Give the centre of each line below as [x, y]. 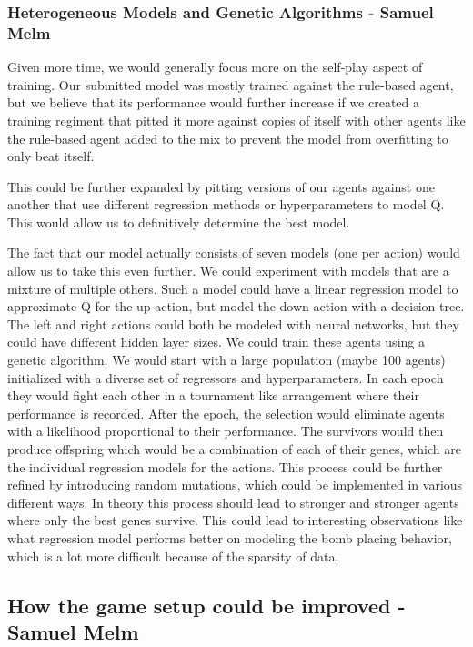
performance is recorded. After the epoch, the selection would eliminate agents [226, 413]
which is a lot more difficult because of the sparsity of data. [173, 556]
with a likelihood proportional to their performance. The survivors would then [226, 431]
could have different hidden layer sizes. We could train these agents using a [216, 342]
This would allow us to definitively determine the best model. [179, 222]
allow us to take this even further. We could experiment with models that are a [228, 271]
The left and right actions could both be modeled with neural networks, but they [233, 323]
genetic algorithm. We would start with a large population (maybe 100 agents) [226, 360]
